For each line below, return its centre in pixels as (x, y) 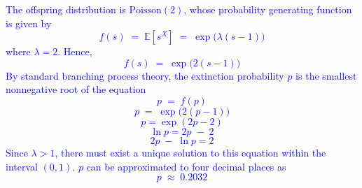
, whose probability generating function (268, 9)
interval (22, 166)
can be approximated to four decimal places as (186, 166)
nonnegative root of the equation (76, 89)
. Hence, (75, 51)
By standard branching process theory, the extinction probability (145, 75)
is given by (29, 23)
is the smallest (326, 75)
